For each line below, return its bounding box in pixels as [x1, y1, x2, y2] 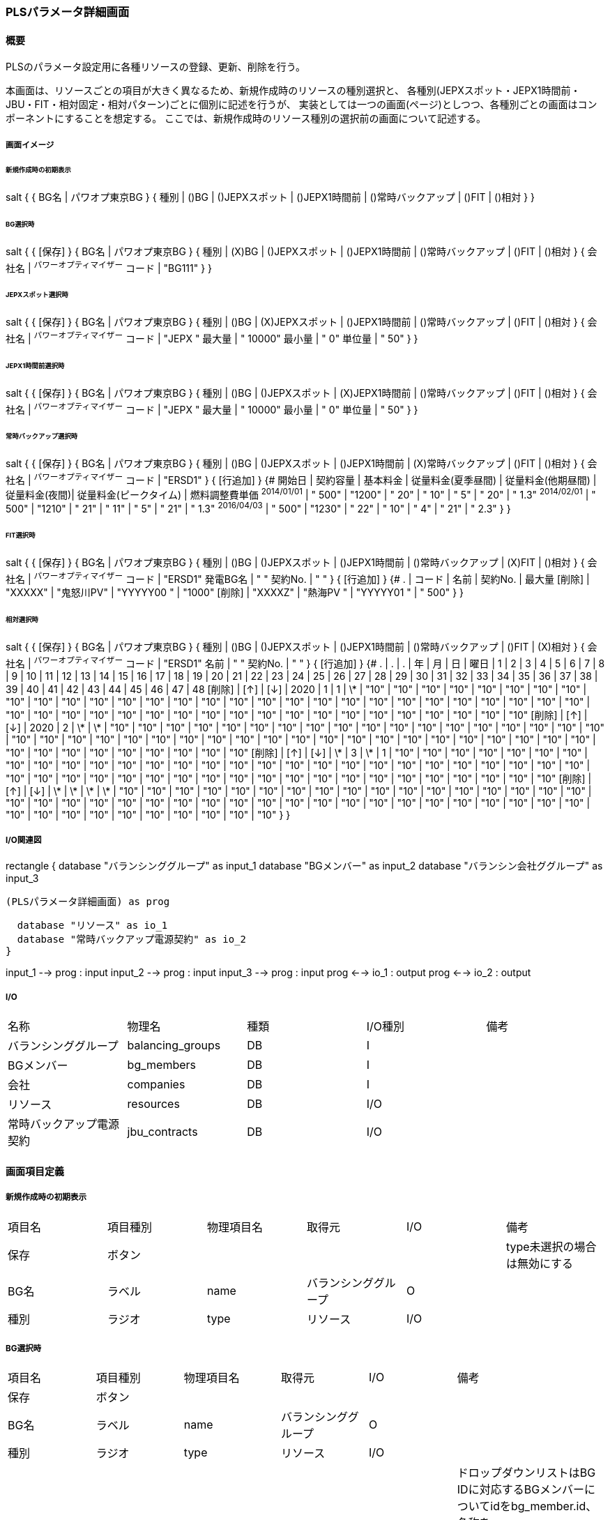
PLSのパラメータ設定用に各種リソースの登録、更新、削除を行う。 [6, 61, 305, 73]
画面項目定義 [6, 1164, 64, 1177]
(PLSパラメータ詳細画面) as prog [6, 896, 170, 908]
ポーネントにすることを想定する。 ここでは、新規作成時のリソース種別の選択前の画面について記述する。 [6, 112, 486, 125]
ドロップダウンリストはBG [457, 1466, 596, 1480]
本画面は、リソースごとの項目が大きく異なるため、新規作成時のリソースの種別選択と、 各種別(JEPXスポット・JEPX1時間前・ [6, 84, 581, 97]
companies [127, 1077, 185, 1092]
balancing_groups [127, 1038, 221, 1053]
